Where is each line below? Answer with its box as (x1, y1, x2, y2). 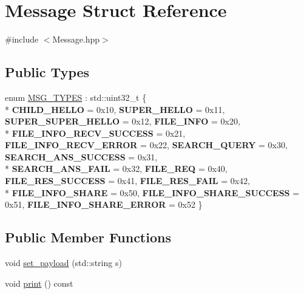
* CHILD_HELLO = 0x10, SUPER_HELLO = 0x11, (5, 103, 225, 115)
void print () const (5, 276, 73, 289)
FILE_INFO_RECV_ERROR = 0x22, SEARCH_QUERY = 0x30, (5, 138, 288, 151)
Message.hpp (52, 33, 100, 46)
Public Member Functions (5, 228, 171, 247)
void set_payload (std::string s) (5, 256, 122, 269)
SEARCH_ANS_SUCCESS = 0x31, (5, 150, 158, 163)
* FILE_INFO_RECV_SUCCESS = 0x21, (5, 126, 186, 139)
